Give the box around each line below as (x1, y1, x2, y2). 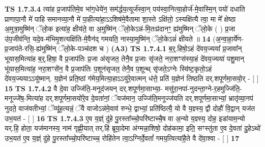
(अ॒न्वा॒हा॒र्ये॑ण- (213, 33, 244, 44)
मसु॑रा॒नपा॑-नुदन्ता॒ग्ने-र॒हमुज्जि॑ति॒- (165, 83, 242, 93)
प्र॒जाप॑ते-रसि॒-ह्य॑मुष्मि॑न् (5, 43, 56, 54)
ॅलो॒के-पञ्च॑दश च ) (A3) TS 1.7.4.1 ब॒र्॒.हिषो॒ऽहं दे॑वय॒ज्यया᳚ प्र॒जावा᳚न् (56, 43, 242, 54)
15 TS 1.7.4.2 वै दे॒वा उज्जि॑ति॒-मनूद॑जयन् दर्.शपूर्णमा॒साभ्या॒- (5, 83, 163, 93)
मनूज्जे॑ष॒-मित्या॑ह (5, 93, 43, 103)
